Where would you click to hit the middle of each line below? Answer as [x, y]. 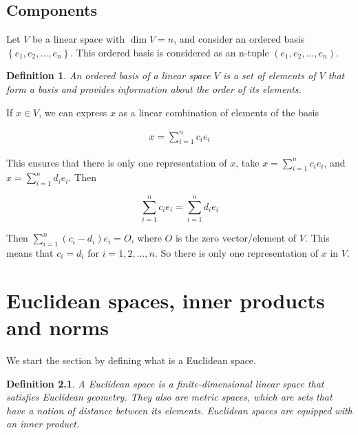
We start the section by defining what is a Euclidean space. [131, 360]
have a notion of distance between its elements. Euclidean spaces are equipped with [179, 410]
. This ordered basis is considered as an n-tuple [170, 52]
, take [248, 162]
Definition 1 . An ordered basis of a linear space [108, 75]
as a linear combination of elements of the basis [219, 112]
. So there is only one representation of [236, 253]
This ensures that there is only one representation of [117, 162]
